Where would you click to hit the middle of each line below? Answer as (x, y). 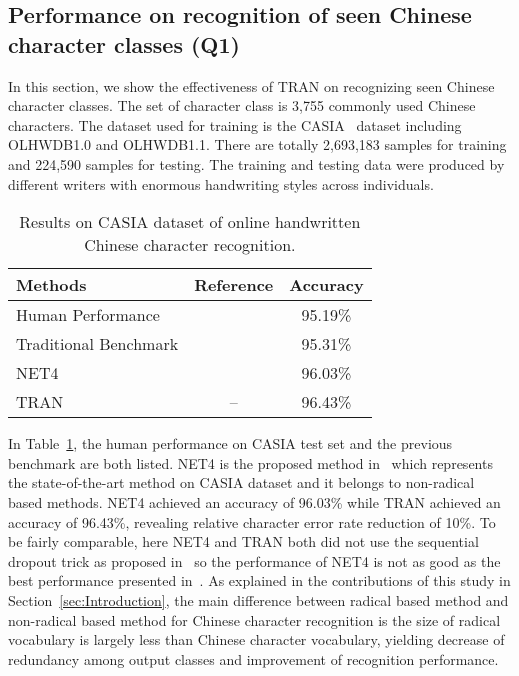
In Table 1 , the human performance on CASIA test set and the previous (230, 443)
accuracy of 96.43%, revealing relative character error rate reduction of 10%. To (252, 521)
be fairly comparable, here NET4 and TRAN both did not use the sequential (243, 541)
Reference (234, 285)
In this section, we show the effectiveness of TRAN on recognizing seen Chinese (251, 85)
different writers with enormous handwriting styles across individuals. (221, 183)
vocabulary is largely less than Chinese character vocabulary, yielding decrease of (256, 639)
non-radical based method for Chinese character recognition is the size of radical (254, 619)
